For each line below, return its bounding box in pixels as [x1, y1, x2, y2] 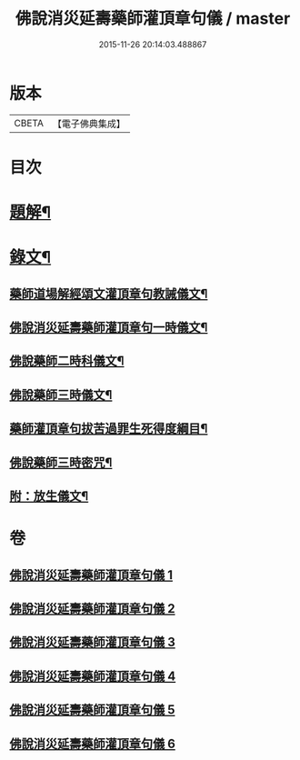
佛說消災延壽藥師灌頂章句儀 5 [9, 702, 175, 718]
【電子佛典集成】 [52, 117, 125, 130]
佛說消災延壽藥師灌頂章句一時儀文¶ [9, 320, 208, 335]
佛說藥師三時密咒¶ [9, 455, 113, 470]
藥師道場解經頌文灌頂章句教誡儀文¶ [9, 285, 208, 301]
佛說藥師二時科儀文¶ [9, 354, 125, 369]
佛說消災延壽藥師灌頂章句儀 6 [9, 735, 175, 751]
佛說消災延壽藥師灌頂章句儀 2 [9, 601, 175, 616]
